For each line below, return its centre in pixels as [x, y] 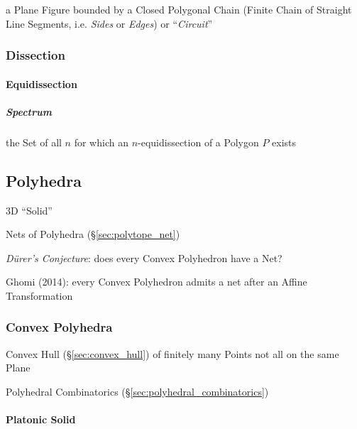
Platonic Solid [41, 419]
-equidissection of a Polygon [198, 142]
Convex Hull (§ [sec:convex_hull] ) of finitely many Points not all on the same [172, 353]
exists [284, 142]
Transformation [39, 295]
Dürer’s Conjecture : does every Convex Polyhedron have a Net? [144, 257]
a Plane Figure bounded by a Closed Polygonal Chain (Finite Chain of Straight [179, 9]
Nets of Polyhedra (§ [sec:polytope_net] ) [93, 234]
